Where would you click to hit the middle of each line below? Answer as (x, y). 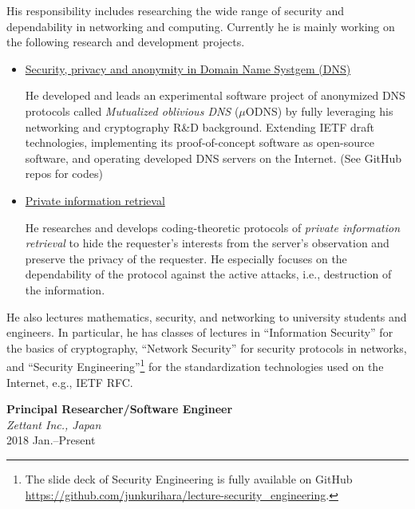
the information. (65, 289)
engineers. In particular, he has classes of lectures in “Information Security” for (200, 332)
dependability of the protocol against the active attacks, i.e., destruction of (208, 274)
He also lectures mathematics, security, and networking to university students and (207, 316)
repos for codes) (64, 174)
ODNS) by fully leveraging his (319, 110)
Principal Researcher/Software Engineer (120, 409)
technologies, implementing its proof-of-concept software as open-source (200, 142)
